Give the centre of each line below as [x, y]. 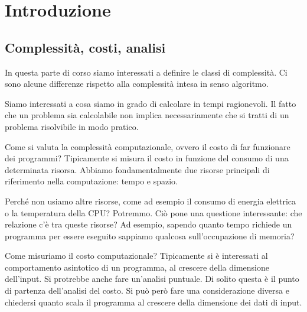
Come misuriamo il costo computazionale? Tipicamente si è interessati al [136, 256]
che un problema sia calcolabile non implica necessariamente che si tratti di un [147, 115]
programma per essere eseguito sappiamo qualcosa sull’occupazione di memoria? [150, 235]
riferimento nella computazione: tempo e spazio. [91, 181]
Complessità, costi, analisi [85, 47]
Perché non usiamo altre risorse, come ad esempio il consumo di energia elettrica [151, 201]
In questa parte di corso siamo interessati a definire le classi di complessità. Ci [146, 72]
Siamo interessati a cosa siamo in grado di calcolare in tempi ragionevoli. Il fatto [151, 103]
